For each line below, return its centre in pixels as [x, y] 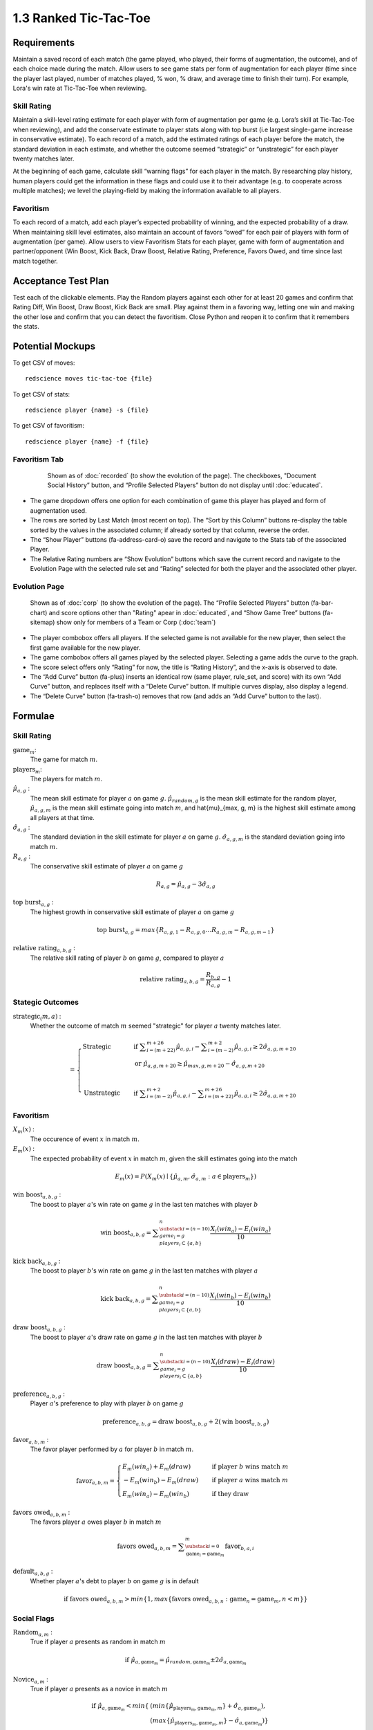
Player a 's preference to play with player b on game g [107, 1403]
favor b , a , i [240, 1547]
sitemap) [42, 622]
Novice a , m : [30, 1680]
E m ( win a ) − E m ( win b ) [156, 1495]
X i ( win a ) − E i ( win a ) [241, 1230]
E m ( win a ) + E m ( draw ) [156, 1467]
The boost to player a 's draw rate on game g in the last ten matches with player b [146, 1337]
